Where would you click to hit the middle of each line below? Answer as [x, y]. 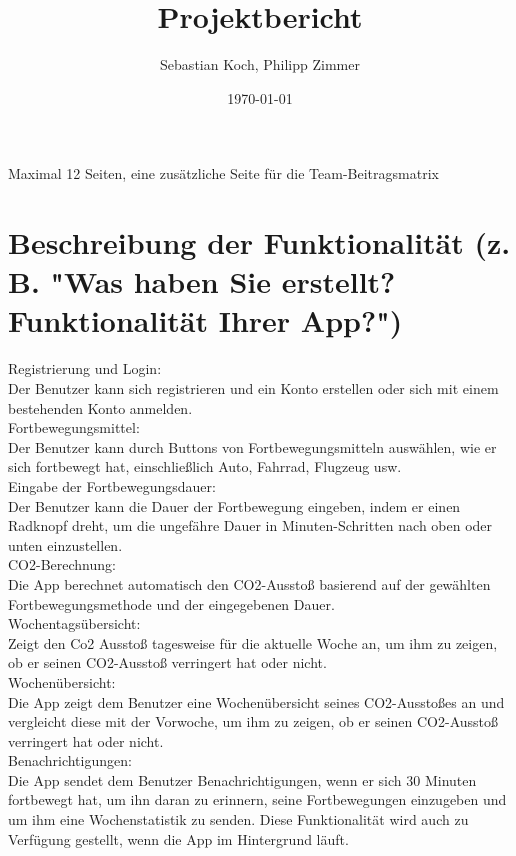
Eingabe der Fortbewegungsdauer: [112, 485]
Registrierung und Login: [85, 368]
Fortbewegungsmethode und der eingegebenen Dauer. [171, 603]
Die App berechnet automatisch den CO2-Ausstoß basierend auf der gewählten [249, 583]
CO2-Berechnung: [62, 564]
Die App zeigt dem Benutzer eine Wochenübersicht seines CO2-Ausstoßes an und [256, 701]
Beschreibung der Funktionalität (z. [259, 242]
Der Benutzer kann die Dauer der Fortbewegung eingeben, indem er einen [234, 505]
